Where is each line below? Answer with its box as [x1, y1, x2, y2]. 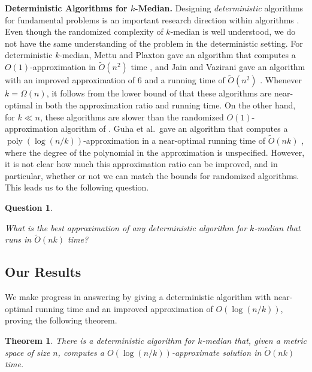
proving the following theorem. [5, 314, 117, 326]
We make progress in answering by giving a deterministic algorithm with [5, 291, 271, 303]
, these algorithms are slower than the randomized [40, 110, 224, 123]
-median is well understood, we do [170, 25, 296, 38]
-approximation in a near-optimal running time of [83, 134, 266, 146]
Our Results [5, 262, 81, 281]
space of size [5, 346, 50, 358]
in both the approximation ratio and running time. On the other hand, [35, 99, 296, 111]
